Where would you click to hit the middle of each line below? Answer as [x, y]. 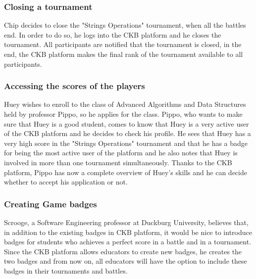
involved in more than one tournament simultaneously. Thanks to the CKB [118, 162]
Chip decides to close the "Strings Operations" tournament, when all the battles [125, 25]
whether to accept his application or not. [66, 182]
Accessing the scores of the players [75, 86]
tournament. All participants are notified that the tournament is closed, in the [123, 44]
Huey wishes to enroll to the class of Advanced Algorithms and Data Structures [125, 104]
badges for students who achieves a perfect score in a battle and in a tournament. [128, 242]
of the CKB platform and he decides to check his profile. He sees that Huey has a [128, 133]
